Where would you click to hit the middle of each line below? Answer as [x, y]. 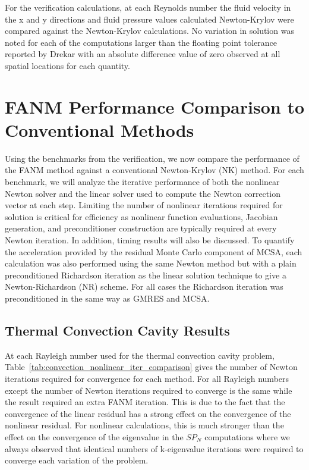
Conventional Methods [100, 129]
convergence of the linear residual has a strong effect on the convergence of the [148, 413]
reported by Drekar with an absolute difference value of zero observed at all [143, 54]
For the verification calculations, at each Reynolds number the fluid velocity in [148, 7]
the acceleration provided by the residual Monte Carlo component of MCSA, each [154, 251]
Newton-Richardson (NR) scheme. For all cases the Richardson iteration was [144, 286]
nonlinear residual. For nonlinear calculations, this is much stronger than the [144, 425]
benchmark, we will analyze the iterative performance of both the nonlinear [142, 182]
